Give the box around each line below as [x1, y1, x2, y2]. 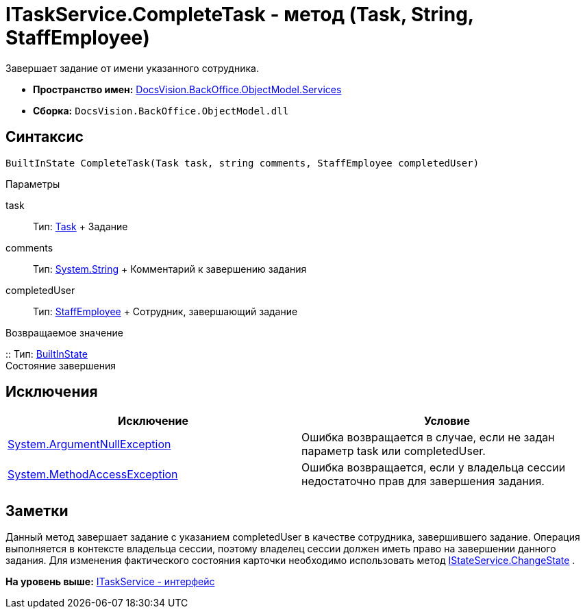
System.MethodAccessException [8, 467, 178, 482]
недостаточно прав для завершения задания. [301, 474, 545, 489]
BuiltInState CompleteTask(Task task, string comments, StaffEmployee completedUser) [5, 157, 480, 169]
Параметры [5, 177, 60, 190]
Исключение [118, 414, 188, 428]
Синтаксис [5, 128, 84, 146]
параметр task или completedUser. [301, 444, 486, 458]
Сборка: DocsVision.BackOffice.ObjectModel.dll [33, 104, 289, 116]
